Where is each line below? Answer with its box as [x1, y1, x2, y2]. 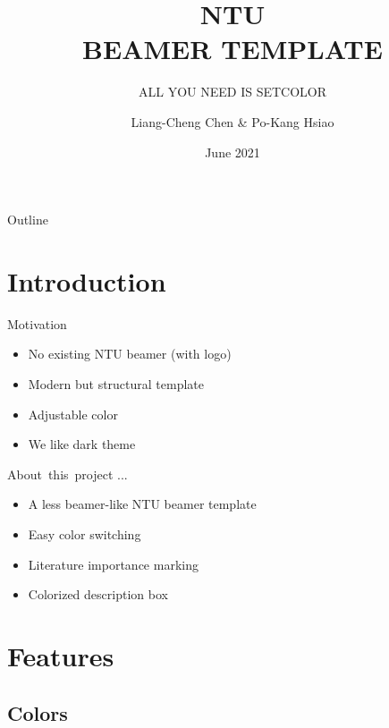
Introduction [7, 262, 166, 299]
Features [7, 637, 114, 673]
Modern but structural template [28, 375, 205, 393]
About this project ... [7, 464, 128, 483]
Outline [7, 210, 48, 229]
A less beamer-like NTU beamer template [28, 495, 257, 513]
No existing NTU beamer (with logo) [28, 344, 232, 363]
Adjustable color [28, 404, 118, 423]
